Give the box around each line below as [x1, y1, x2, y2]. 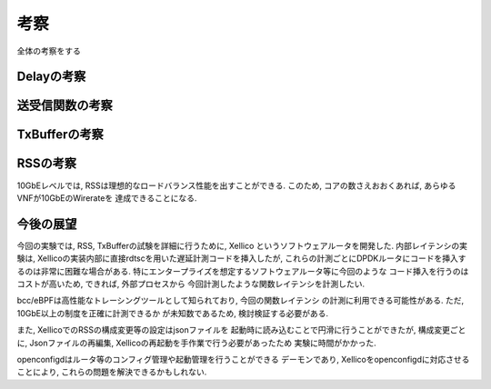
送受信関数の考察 [16, 98, 113, 114]
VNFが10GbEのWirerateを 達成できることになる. [16, 192, 197, 204]
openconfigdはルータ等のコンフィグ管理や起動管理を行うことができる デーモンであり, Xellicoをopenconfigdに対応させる [16, 354, 470, 364]
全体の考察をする [16, 45, 81, 56]
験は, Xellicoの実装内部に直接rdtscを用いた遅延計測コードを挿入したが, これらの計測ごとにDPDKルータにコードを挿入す [16, 253, 467, 264]
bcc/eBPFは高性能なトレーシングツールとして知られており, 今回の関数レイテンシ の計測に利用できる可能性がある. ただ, [16, 295, 464, 306]
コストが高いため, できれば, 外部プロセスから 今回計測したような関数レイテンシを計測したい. [16, 278, 366, 289]
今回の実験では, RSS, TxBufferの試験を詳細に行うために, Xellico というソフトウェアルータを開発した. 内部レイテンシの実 [16, 240, 468, 251]
